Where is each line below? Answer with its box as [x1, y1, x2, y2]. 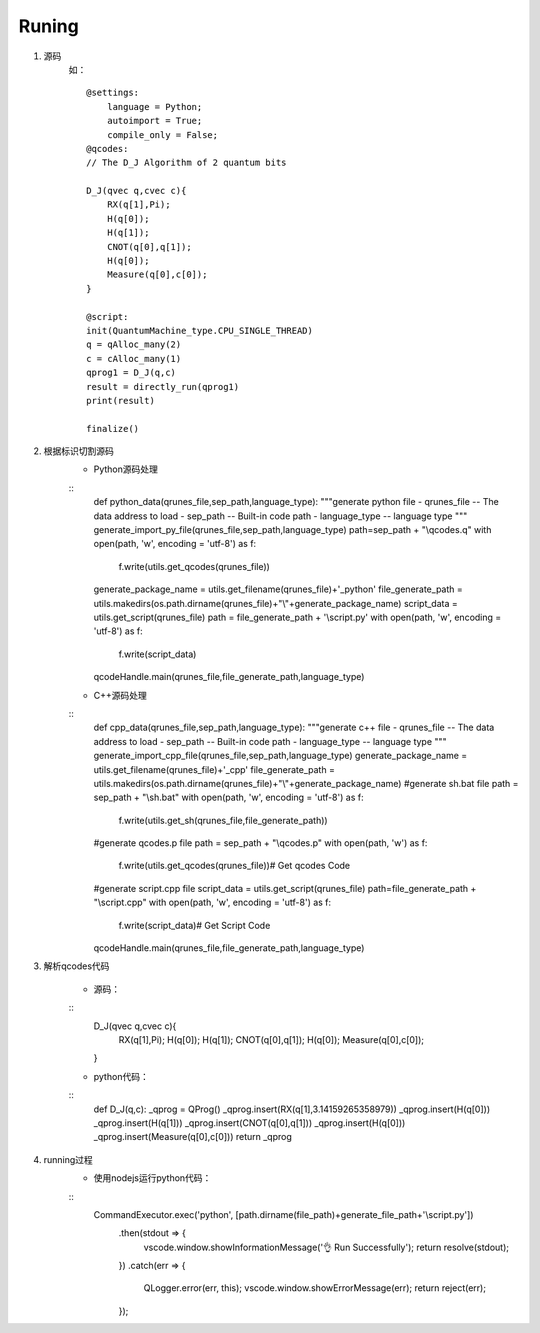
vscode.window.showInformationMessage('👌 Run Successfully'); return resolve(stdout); [143, 1241, 510, 1253]
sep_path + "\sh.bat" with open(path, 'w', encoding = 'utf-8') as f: [93, 791, 364, 804]
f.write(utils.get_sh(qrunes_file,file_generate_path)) [118, 814, 329, 826]
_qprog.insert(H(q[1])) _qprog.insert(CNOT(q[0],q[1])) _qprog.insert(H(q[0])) [93, 1116, 406, 1129]
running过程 [43, 1153, 94, 1165]
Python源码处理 [93, 463, 159, 475]
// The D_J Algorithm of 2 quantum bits [86, 157, 287, 169]
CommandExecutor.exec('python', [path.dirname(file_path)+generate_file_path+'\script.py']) [93, 1208, 474, 1220]
